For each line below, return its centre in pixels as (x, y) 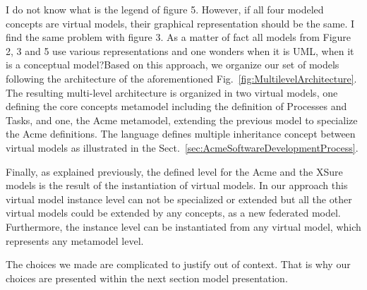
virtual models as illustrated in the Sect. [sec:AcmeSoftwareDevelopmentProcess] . (182, 147)
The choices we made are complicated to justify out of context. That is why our (178, 264)
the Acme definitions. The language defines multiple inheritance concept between (181, 134)
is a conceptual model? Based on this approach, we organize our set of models (173, 65)
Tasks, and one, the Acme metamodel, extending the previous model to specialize (182, 120)
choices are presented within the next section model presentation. (147, 278)
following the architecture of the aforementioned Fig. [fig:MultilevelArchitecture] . (181, 78)
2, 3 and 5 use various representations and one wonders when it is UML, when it (180, 50)
